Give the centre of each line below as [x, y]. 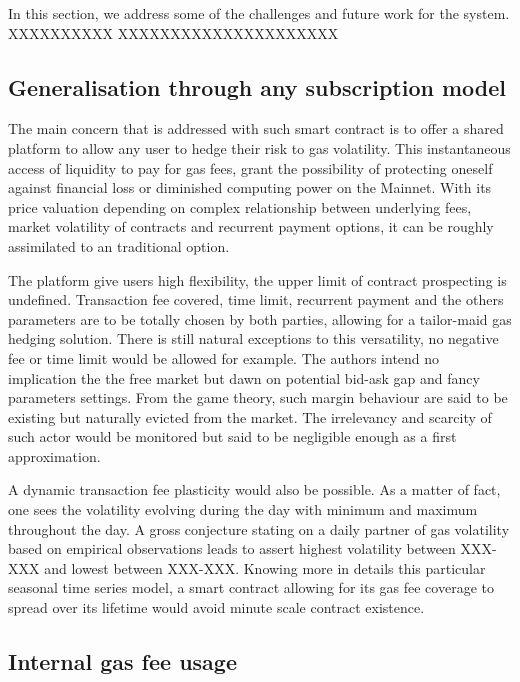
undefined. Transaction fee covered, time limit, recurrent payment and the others [256, 299]
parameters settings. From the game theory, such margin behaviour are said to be [258, 397]
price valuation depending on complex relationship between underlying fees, [240, 206]
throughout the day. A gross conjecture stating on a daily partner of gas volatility [259, 528]
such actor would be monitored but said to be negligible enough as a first [232, 436]
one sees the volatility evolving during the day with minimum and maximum [243, 509]
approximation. [54, 455]
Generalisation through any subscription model [257, 86]
